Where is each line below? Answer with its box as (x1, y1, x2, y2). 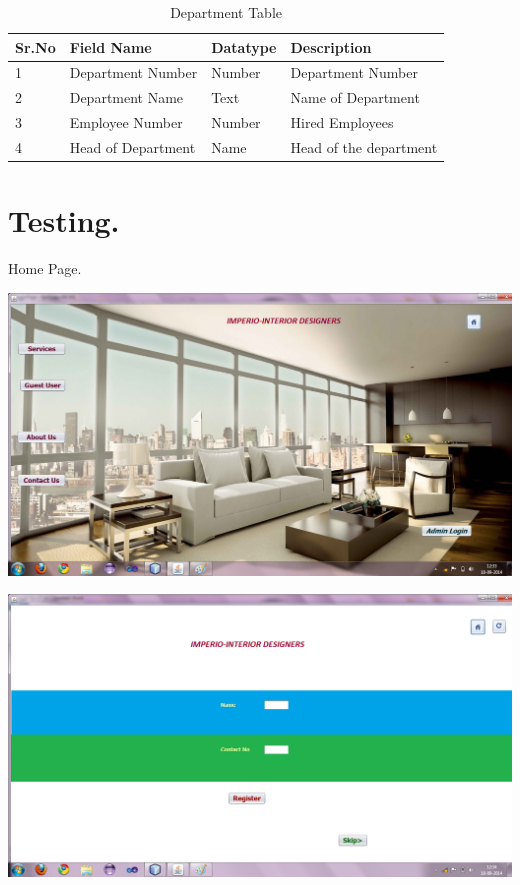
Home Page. (8, 258, 82, 279)
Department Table (170, 2, 282, 22)
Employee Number (69, 112, 183, 133)
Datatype (211, 36, 277, 57)
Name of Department (290, 87, 420, 108)
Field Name (69, 36, 152, 57)
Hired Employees (290, 112, 394, 133)
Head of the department (290, 136, 438, 157)
